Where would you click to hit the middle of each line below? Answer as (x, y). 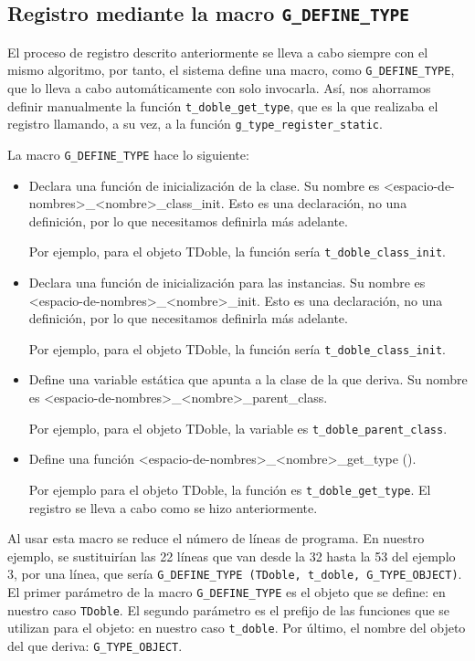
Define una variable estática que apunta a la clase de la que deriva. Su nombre (248, 379)
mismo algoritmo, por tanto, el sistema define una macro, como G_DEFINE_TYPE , (231, 70)
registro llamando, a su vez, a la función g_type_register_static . (195, 124)
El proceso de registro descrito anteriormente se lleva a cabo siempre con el (218, 52)
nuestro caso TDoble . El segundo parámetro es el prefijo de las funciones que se (229, 609)
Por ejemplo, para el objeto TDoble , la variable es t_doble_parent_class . (238, 428)
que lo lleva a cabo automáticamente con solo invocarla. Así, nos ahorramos (219, 88)
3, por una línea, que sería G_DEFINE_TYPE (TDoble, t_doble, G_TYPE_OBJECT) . (235, 574)
